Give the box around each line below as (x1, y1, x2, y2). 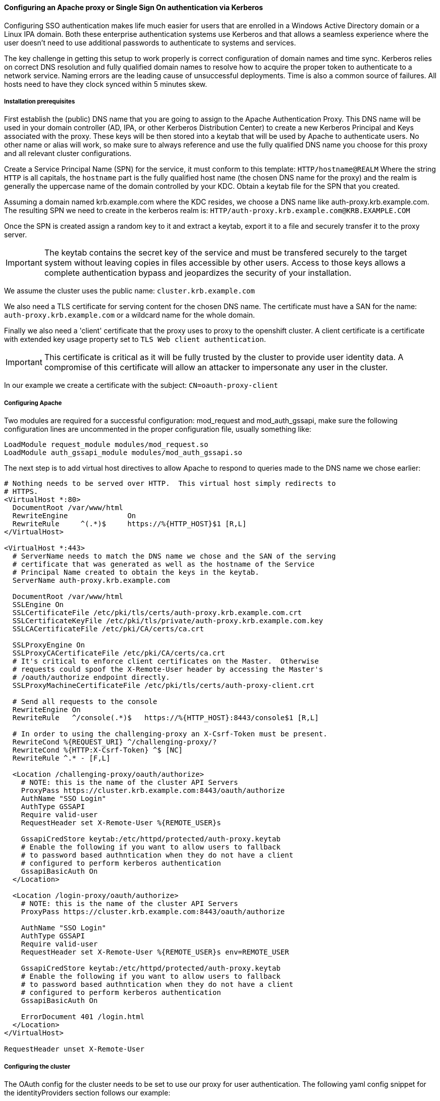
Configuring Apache (4, 399, 62, 407)
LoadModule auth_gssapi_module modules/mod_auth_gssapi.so (4, 448, 243, 457)
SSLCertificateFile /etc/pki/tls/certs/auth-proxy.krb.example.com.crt (12, 609, 302, 617)
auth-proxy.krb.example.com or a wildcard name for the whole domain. (4, 311, 255, 320)
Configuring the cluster (4, 1063, 71, 1070)
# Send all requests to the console (12, 697, 157, 706)
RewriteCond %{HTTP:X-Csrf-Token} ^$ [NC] (12, 746, 183, 755)
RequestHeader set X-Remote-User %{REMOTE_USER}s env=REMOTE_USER (21, 948, 289, 957)
